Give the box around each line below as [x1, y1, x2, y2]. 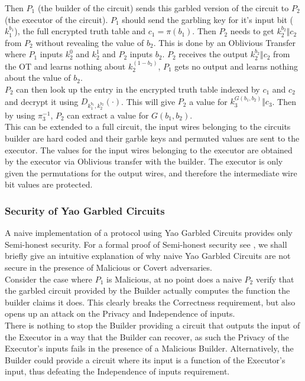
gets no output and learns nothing [174, 60, 298, 72]
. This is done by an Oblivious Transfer [153, 36, 296, 48]
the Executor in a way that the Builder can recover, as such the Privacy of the [5, 330, 289, 343]
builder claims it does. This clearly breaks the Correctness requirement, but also [5, 295, 296, 308]
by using [5, 109, 35, 121]
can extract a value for [67, 109, 149, 121]
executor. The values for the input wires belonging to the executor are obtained [5, 143, 293, 156]
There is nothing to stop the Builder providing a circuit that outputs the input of [5, 318, 300, 331]
